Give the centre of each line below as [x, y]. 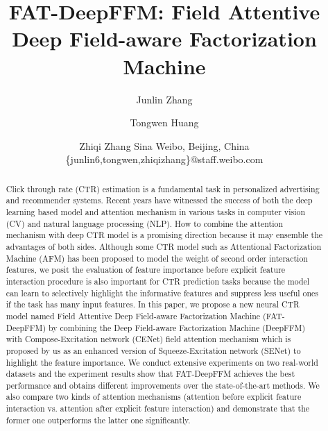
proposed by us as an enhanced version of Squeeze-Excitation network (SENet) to [153, 350]
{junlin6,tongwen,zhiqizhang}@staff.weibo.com [164, 159]
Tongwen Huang [164, 122]
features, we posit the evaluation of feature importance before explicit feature [146, 270]
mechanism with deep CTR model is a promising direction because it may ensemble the [164, 235]
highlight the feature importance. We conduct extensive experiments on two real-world [162, 362]
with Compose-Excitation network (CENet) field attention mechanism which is [148, 339]
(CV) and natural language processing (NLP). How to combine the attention [145, 223]
